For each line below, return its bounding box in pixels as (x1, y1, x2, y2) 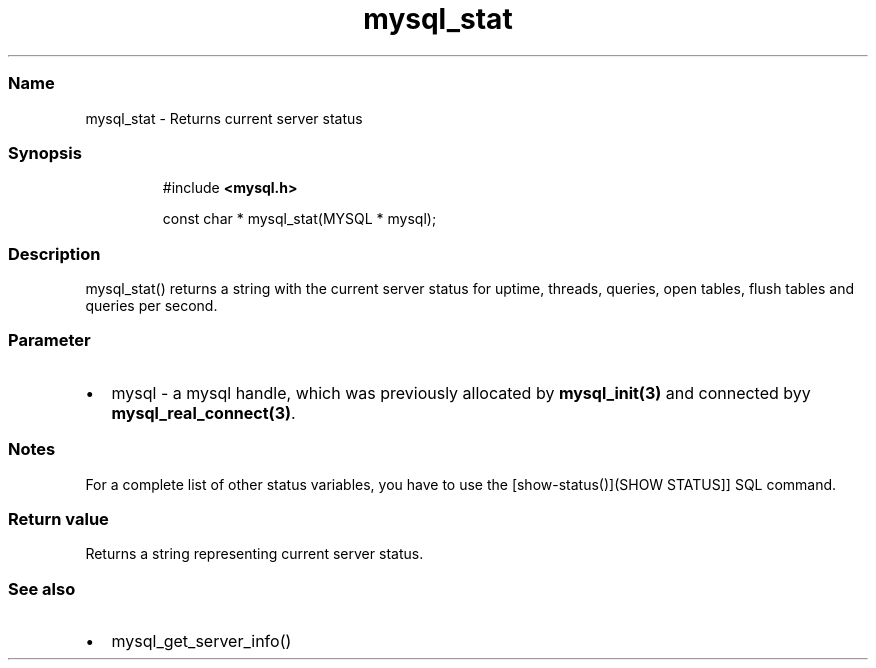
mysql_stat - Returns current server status (85, 109, 363, 127)
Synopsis (8, 142, 82, 163)
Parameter (8, 330, 91, 351)
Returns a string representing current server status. (85, 545, 424, 563)
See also (8, 578, 76, 599)
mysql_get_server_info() (111, 631, 292, 651)
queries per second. (85, 297, 218, 314)
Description (8, 243, 101, 264)
